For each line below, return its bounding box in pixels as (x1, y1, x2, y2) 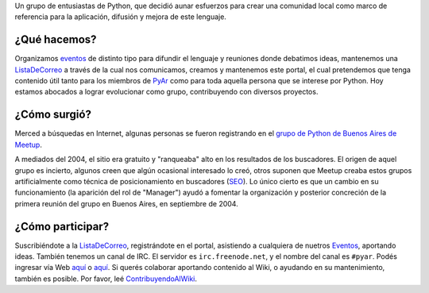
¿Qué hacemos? (14, 33, 97, 47)
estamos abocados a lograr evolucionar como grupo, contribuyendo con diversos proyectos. (14, 87, 319, 97)
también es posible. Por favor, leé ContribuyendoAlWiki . (14, 274, 198, 283)
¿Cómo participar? (14, 219, 110, 233)
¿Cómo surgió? (14, 108, 91, 121)
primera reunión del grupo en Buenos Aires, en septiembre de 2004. (14, 199, 238, 208)
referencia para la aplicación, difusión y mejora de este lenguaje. (14, 12, 226, 21)
